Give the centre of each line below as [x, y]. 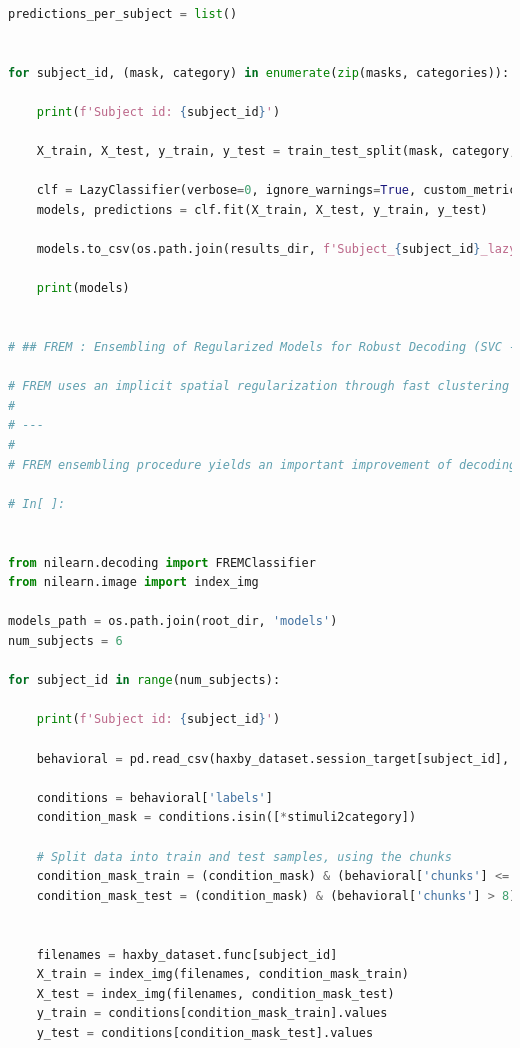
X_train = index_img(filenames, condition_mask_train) [222, 974]
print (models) [83, 288]
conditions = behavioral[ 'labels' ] [154, 797]
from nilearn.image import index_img [133, 582]
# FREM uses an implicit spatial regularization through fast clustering [259, 386]
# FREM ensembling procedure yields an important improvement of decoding [262, 464]
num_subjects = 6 [65, 641]
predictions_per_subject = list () [123, 14]
